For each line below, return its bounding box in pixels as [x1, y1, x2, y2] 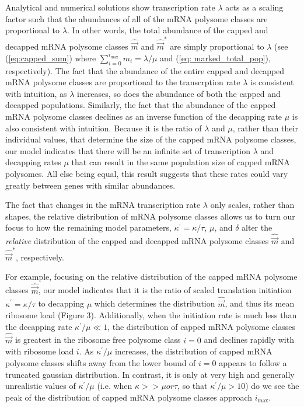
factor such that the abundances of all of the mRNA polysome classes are [5, 12, 268, 25]
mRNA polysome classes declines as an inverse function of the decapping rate [5, 110, 282, 122]
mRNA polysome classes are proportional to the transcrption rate [5, 76, 240, 88]
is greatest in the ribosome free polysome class [15, 333, 181, 346]
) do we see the [245, 380, 299, 392]
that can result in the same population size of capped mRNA [71, 156, 290, 168]
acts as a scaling [225, 1, 284, 13]
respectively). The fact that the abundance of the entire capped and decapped [5, 64, 285, 76]
